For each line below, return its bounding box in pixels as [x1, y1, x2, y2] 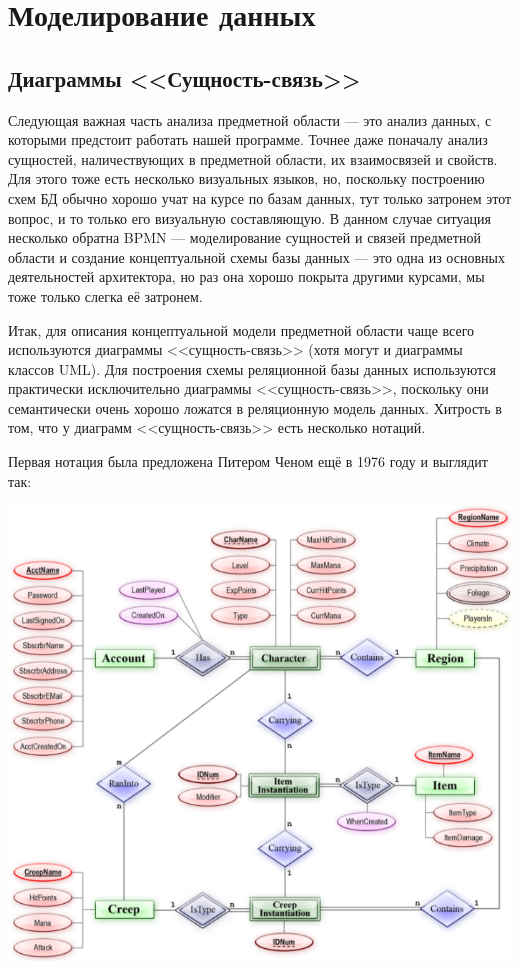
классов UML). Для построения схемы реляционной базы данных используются [8, 358, 496, 379]
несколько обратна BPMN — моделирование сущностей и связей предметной [8, 227, 481, 248]
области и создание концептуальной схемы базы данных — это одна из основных [8, 246, 505, 267]
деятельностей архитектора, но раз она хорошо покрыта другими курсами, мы [8, 266, 485, 287]
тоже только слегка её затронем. [8, 285, 203, 306]
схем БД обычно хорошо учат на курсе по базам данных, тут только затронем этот [8, 187, 512, 208]
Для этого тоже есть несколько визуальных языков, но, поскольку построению [8, 168, 485, 189]
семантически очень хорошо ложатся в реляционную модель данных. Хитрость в [8, 397, 502, 418]
